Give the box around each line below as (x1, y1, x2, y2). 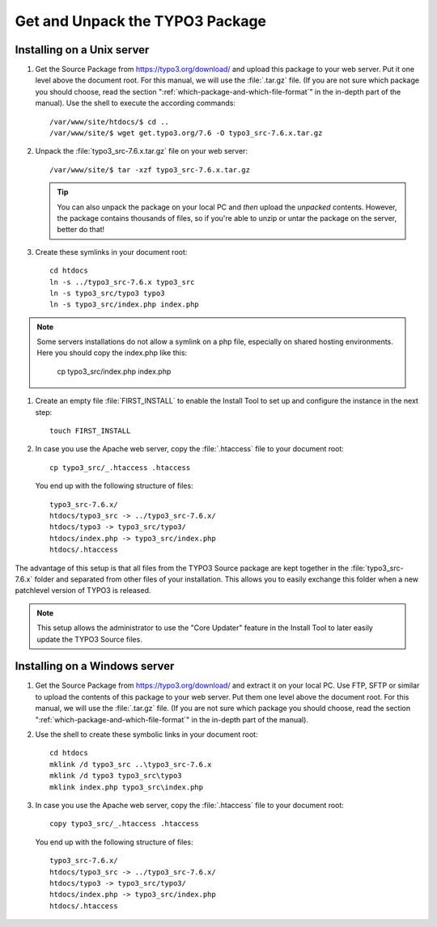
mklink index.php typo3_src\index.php (49, 782, 204, 792)
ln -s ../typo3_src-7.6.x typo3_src (49, 277, 195, 286)
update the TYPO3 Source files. (36, 634, 143, 644)
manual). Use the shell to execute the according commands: (35, 98, 236, 108)
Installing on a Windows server (15, 659, 175, 673)
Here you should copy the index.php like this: (36, 348, 188, 358)
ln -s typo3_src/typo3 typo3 (49, 288, 165, 298)
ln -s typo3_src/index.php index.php (49, 300, 200, 309)
